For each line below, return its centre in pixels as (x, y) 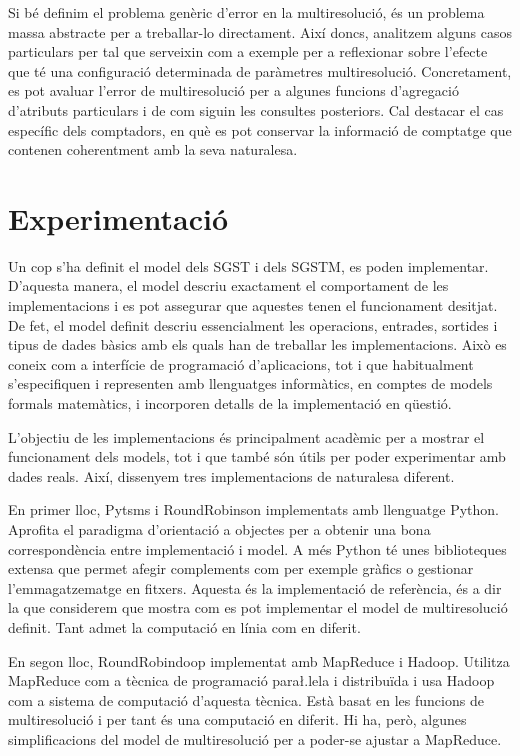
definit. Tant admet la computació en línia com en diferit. (184, 626)
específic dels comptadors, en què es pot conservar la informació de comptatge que (260, 129)
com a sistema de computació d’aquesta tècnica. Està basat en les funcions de (246, 699)
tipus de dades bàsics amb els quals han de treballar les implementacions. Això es (257, 344)
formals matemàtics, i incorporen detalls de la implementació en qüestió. (230, 403)
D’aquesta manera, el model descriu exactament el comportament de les (228, 285)
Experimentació (118, 217)
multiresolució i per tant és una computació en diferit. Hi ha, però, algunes (237, 719)
